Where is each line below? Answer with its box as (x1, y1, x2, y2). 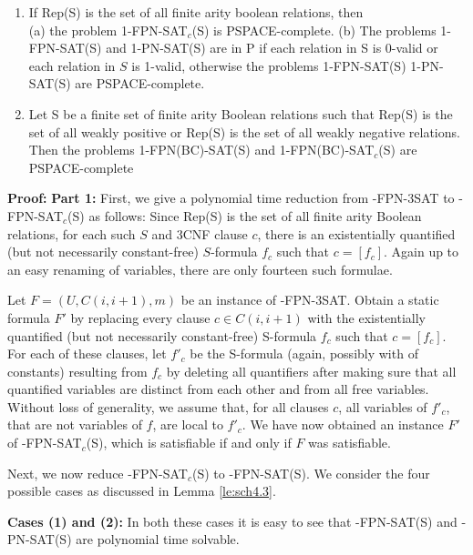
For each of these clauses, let (7, 344, 167, 363)
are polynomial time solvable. (76, 530, 240, 549)
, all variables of (338, 397, 427, 416)
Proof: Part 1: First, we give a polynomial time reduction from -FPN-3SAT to (7, 188, 455, 207)
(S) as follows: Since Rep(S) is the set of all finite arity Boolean (67, 206, 422, 225)
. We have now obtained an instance (242, 415, 444, 434)
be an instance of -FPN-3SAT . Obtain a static (180, 290, 439, 309)
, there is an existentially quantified (257, 224, 456, 243)
